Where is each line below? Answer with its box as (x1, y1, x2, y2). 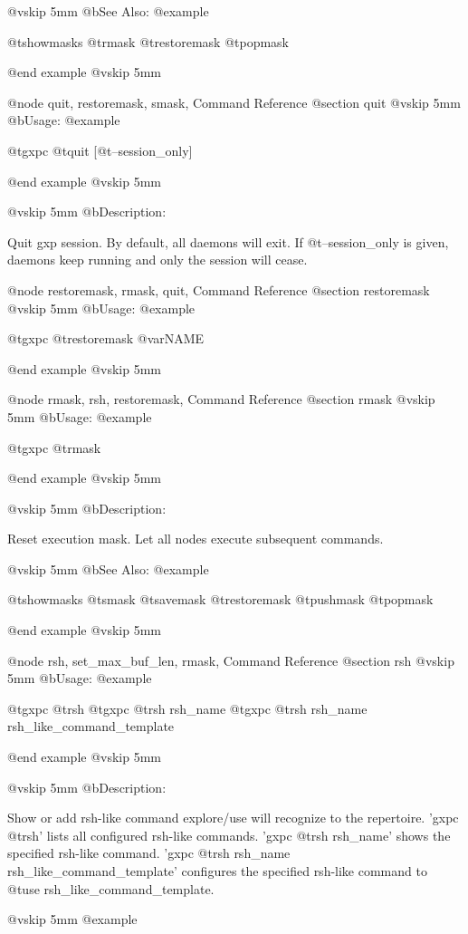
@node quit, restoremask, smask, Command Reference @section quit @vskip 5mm (7, 92, 461, 111)
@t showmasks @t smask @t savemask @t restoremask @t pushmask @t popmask (7, 590, 434, 609)
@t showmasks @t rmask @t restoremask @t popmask (7, 32, 289, 51)
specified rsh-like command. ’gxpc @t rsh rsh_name (7, 843, 291, 862)
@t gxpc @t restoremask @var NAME (7, 329, 205, 348)
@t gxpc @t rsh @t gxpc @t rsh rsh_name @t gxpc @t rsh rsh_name (7, 698, 368, 717)
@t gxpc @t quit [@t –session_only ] (7, 140, 193, 159)
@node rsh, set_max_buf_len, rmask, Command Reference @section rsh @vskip (7, 650, 454, 669)
